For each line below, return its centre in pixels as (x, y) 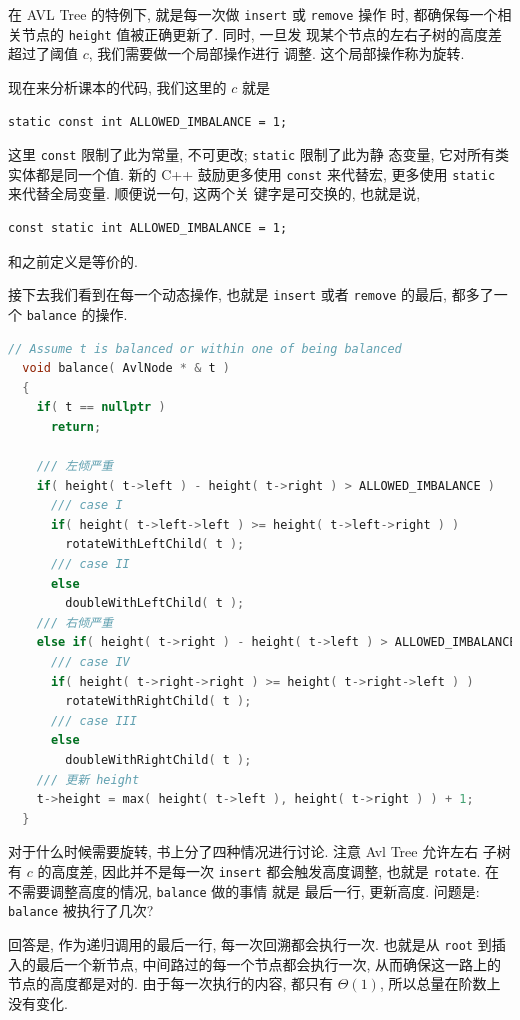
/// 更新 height (88, 779)
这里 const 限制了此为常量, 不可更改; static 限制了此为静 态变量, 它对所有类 (259, 154)
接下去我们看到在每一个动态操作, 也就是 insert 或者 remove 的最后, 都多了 (251, 294)
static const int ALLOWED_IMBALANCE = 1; (148, 121)
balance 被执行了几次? (81, 910)
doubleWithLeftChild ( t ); (155, 603)
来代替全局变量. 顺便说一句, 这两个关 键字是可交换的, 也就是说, (214, 193)
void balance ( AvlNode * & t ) (126, 368)
